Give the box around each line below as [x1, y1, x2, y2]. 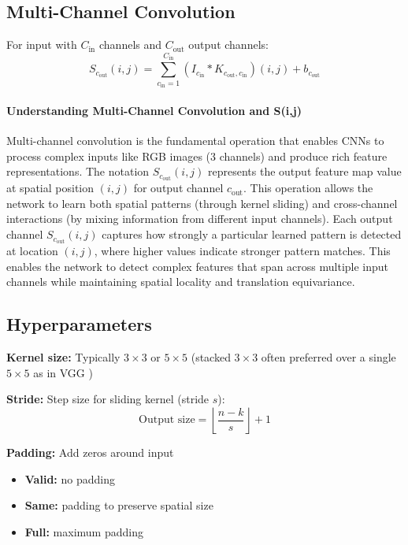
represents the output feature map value [208, 163, 402, 180]
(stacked [191, 349, 231, 365]
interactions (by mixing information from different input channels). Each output [6, 210, 393, 227]
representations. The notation [6, 163, 150, 180]
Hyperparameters [6, 312, 152, 336]
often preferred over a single [261, 349, 396, 365]
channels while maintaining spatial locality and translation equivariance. [6, 273, 355, 290]
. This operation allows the [243, 180, 373, 196]
